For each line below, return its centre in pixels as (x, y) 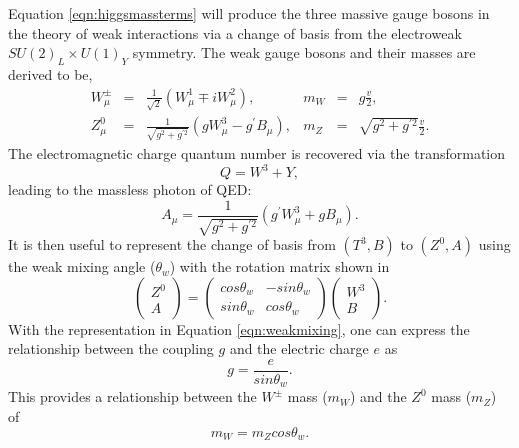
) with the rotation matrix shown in (279, 266)
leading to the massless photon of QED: (130, 189)
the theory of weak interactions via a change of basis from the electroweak (235, 32)
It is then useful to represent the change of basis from (172, 244)
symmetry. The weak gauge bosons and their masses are (304, 52)
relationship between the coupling (111, 348)
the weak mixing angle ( (82, 266)
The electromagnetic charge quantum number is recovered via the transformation (257, 153)
